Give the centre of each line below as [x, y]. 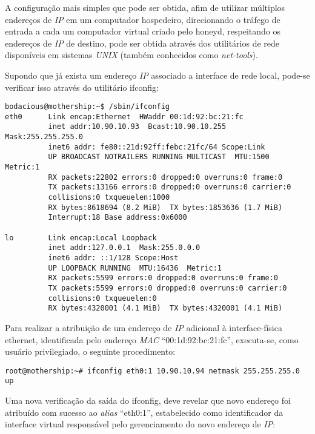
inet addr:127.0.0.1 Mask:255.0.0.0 [124, 248]
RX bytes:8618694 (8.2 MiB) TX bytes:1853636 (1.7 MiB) [165, 207]
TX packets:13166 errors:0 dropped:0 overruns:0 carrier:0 [170, 187]
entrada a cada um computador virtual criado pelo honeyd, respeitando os [143, 31]
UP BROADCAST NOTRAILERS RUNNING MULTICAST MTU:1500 [159, 157]
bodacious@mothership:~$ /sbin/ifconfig [88, 107]
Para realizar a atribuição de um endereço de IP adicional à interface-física [144, 327]
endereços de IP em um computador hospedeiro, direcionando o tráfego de [143, 19]
